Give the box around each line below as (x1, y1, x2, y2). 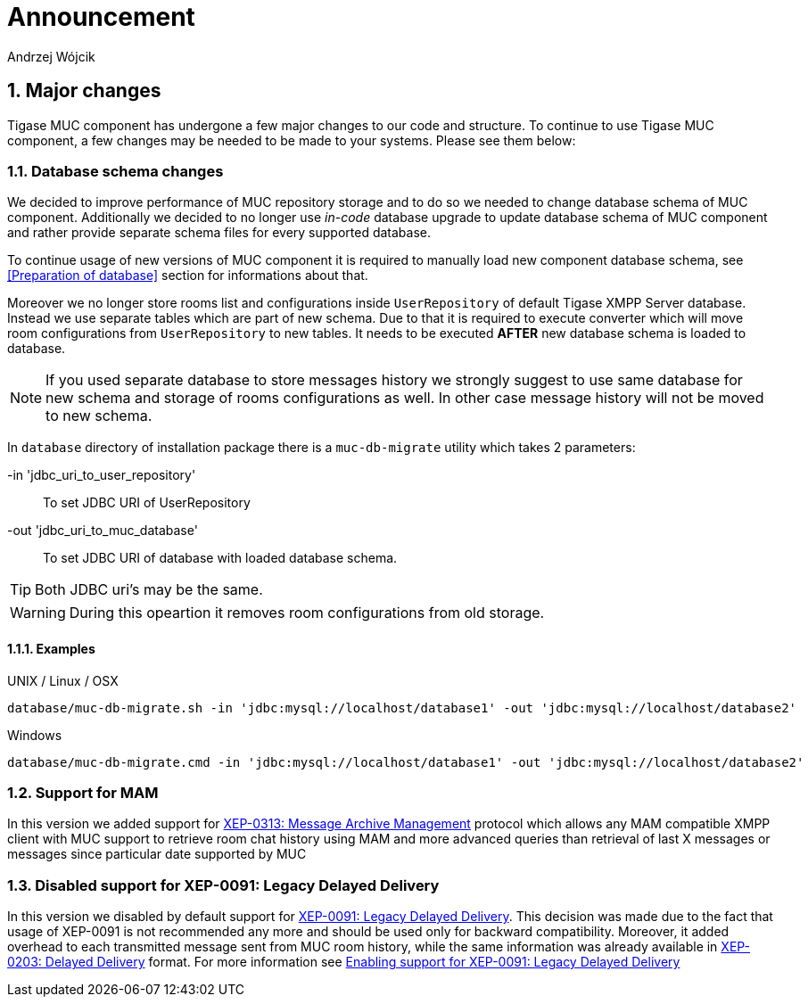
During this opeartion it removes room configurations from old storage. (69, 604, 545, 622)
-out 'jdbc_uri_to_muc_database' (7, 523, 198, 539)
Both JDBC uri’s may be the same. (35, 580, 263, 599)
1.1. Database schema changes (7, 161, 224, 180)
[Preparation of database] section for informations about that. (7, 267, 368, 284)
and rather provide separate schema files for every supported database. (7, 225, 432, 241)
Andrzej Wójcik (7, 48, 95, 64)
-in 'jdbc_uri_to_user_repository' (7, 467, 196, 483)
